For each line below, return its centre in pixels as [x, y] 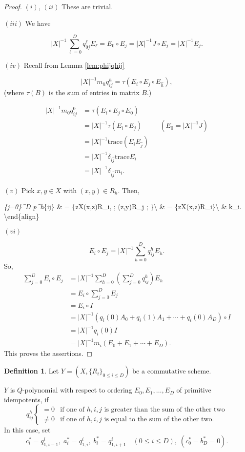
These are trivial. [87, 6]
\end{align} [22, 216]
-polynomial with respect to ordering [77, 390]
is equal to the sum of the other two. [159, 419]
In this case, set [27, 430]
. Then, [129, 190]
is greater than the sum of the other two [164, 409]
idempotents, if [26, 399]
